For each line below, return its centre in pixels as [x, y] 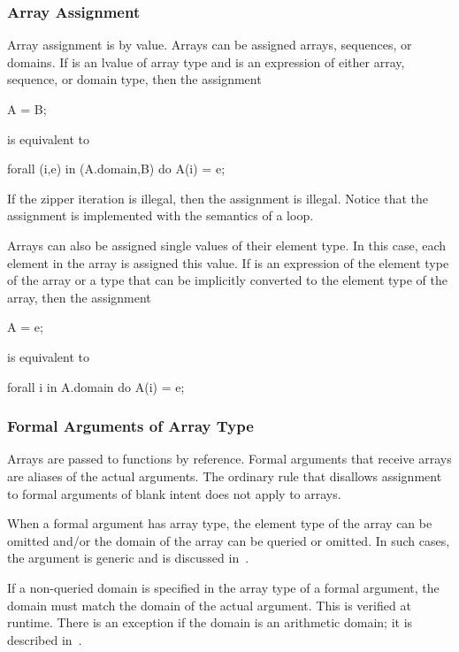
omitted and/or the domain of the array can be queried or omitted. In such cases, [229, 540]
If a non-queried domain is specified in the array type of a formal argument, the [223, 587]
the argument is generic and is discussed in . [128, 558]
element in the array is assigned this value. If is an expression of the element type [228, 262]
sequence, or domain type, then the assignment [134, 79]
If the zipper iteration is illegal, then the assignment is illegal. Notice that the [218, 198]
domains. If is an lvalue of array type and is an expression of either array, [206, 61]
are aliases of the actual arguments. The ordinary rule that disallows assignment [225, 476]
